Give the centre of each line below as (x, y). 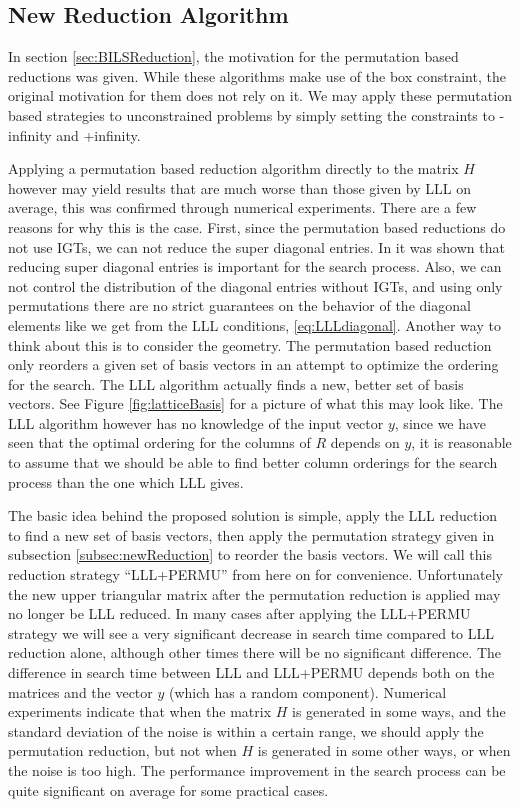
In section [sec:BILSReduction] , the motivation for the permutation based (233, 56)
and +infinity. (98, 134)
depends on (365, 442)
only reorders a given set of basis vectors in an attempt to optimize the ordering (253, 364)
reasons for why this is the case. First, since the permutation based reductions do (257, 226)
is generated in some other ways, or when (384, 750)
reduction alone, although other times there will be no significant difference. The (255, 652)
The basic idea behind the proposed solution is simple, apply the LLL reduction (253, 515)
